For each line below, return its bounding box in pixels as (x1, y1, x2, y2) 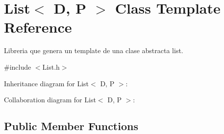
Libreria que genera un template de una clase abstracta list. (4, 45, 183, 56)
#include (4, 61, 31, 72)
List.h (42, 61, 60, 72)
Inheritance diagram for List (4, 78, 89, 88)
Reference (4, 17, 72, 37)
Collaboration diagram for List (4, 95, 96, 105)
